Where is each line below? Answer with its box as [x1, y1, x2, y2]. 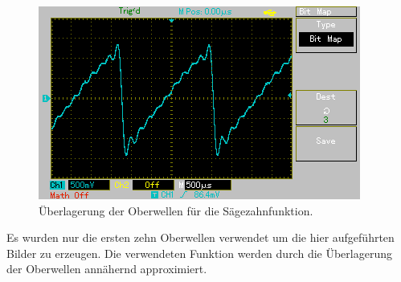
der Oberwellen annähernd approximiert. [6, 260, 207, 277]
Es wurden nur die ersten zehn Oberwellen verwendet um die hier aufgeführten [6, 229, 395, 246]
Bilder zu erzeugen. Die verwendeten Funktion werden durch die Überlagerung [6, 244, 392, 261]
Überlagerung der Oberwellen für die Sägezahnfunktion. [39, 202, 313, 219]
